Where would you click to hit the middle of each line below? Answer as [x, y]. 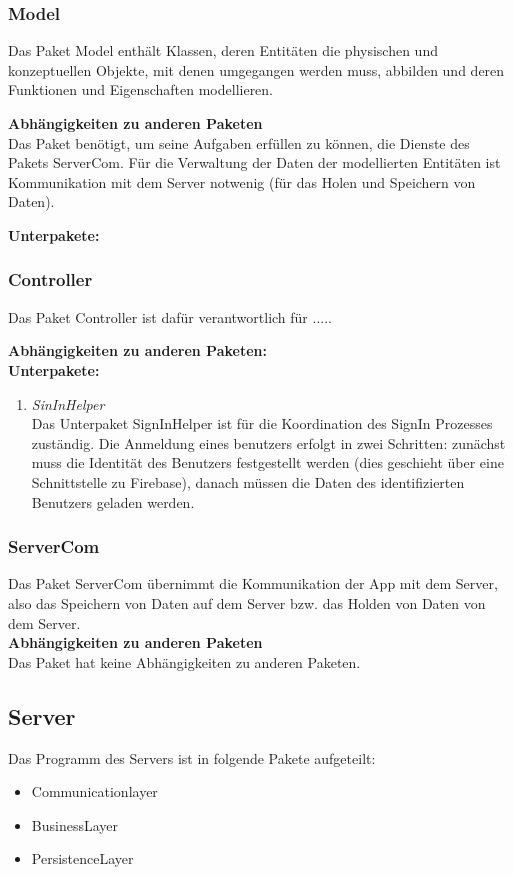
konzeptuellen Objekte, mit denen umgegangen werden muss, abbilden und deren [256, 69]
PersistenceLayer [82, 858]
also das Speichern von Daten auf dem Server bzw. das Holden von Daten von [247, 602]
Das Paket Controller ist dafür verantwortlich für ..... [170, 316]
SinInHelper [68, 403]
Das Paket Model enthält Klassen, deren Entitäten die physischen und [223, 50]
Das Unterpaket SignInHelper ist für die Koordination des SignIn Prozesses [262, 423]
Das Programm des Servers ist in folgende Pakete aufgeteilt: [192, 757]
